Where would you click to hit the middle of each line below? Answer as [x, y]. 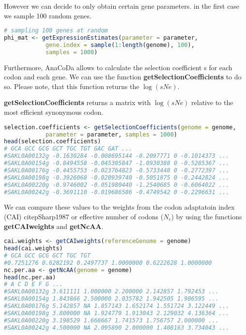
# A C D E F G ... [33, 284]
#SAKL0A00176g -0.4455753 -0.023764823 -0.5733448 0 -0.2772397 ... [117, 170]
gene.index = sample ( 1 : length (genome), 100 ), [120, 45]
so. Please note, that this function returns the [72, 86]
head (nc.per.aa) [30, 277]
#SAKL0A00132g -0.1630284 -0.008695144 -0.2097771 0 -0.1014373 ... [117, 156]
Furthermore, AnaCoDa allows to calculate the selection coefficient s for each [118, 67]
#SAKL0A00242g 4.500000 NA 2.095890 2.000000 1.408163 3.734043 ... [117, 327]
